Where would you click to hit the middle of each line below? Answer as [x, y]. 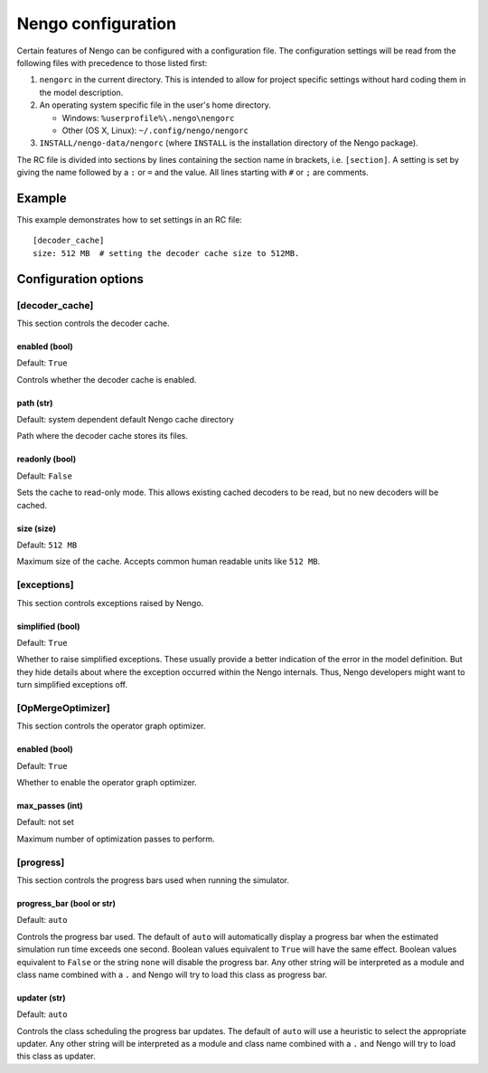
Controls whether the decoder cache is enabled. [107, 379]
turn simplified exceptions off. [72, 685]
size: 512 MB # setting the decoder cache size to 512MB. [166, 253]
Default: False [44, 476]
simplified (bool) [48, 626]
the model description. [81, 92]
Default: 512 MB [47, 545]
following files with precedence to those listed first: [112, 62]
